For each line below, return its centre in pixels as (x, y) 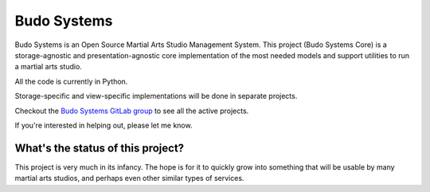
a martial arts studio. (49, 67)
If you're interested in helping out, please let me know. (104, 125)
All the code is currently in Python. (71, 81)
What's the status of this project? (100, 148)
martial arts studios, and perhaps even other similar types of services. (129, 178)
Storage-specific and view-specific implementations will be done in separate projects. (156, 96)
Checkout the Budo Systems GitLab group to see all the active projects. (132, 111)
